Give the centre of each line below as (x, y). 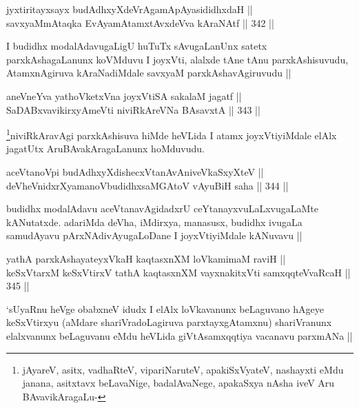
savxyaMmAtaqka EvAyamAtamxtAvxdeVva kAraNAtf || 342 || (140, 22)
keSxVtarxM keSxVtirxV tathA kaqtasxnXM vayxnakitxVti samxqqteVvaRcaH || (178, 272)
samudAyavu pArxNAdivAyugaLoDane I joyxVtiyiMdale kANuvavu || (154, 235)
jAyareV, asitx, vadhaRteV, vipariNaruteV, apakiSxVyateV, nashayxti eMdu (183, 369)
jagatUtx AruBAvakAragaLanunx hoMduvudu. (105, 149)
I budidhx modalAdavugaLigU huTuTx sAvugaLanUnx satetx (137, 46)
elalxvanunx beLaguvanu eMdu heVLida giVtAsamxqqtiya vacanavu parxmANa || (179, 335)
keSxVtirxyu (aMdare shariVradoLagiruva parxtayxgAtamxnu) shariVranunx (169, 322)
